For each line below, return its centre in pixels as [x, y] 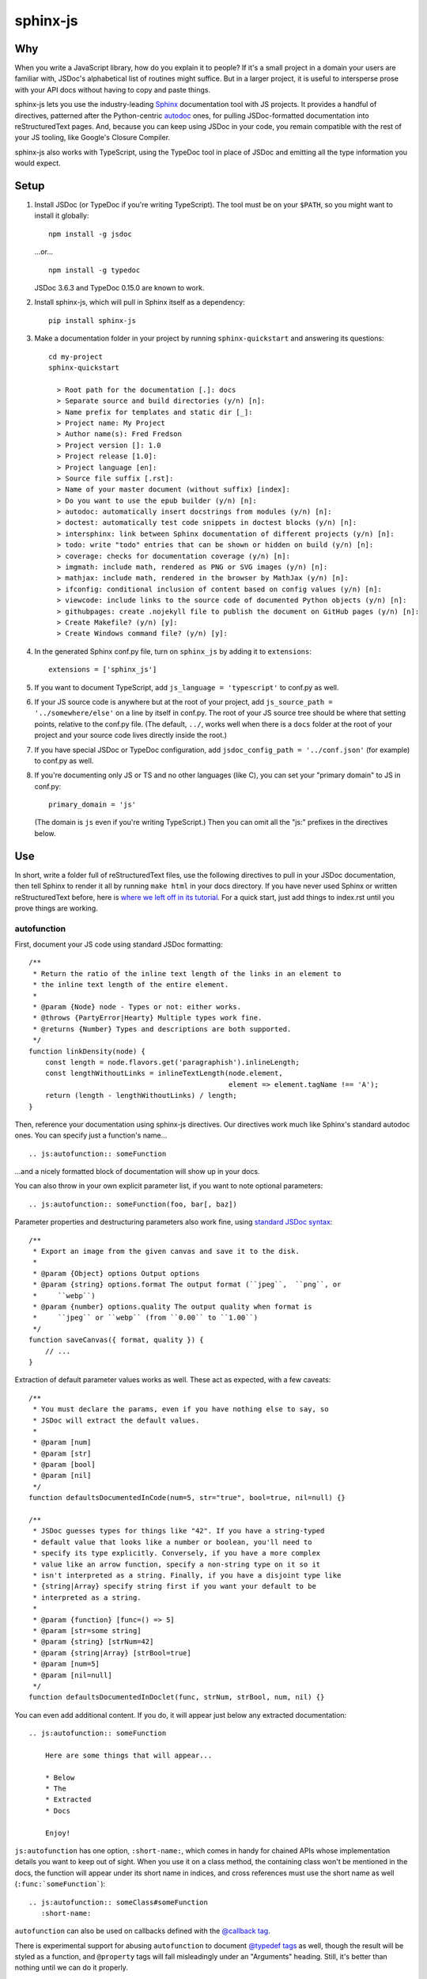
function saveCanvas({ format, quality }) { [117, 1340]
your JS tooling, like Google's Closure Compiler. [92, 138]
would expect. [38, 163]
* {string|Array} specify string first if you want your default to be [174, 1586]
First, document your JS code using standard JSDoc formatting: [119, 944]
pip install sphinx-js [93, 320]
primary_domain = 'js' [93, 805]
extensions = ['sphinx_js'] [103, 670]
